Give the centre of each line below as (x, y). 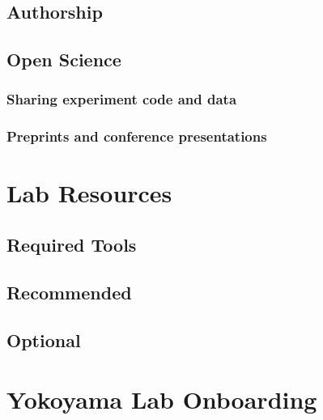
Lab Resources (89, 193)
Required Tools (72, 245)
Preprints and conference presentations (137, 136)
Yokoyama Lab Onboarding (162, 399)
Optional (44, 339)
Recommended (69, 292)
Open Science (64, 59)
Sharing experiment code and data (122, 99)
